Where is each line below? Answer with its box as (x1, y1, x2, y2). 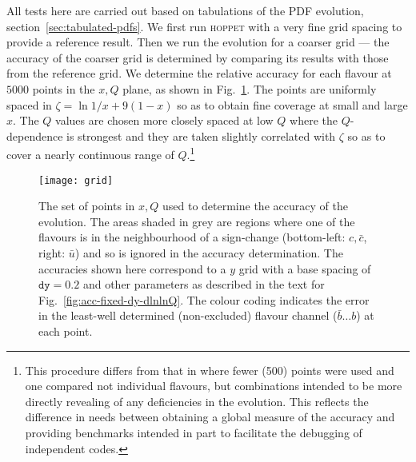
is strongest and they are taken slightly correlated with (66, 127, 336, 144)
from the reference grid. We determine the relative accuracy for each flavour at (6, 65, 392, 82)
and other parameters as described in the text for (82, 276, 325, 293)
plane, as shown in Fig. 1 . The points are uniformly (122, 80, 377, 97)
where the (290, 112, 338, 129)
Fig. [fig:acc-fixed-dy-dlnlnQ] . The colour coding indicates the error (38, 291, 370, 308)
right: (38, 245, 66, 261)
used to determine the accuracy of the (162, 197, 348, 214)
